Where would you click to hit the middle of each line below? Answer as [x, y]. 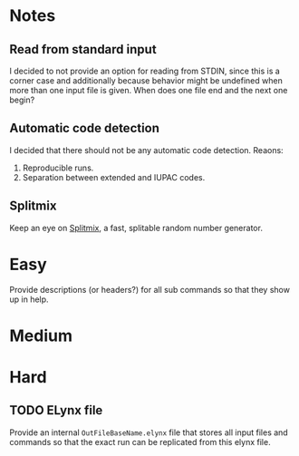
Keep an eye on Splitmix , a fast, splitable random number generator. [136, 228]
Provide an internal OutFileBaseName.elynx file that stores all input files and [149, 432]
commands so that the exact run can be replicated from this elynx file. [140, 441]
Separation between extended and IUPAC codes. [114, 177]
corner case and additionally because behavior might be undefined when [146, 81]
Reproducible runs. [58, 168]
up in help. [29, 299]
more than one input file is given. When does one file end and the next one [149, 90]
